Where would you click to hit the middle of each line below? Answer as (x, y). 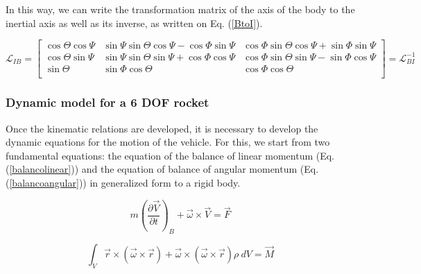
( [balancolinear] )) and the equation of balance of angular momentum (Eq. (162, 169)
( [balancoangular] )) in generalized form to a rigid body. (123, 182)
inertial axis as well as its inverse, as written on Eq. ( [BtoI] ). (134, 23)
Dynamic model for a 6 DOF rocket (108, 102)
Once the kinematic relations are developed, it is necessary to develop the (162, 128)
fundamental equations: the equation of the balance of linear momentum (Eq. (170, 155)
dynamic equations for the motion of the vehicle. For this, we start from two (168, 142)
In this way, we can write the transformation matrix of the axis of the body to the (180, 9)
